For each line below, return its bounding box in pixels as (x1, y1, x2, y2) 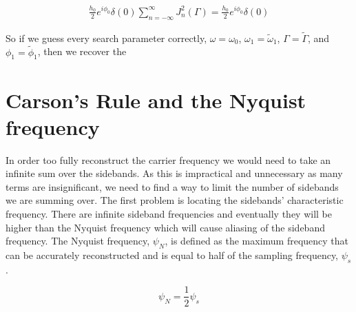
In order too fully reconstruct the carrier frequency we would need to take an (6, 152, 331, 167)
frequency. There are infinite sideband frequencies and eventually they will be (6, 207, 333, 221)
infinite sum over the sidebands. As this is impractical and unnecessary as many (6, 166, 343, 180)
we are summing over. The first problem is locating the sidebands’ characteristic (6, 193, 344, 207)
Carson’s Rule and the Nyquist (6, 85, 306, 114)
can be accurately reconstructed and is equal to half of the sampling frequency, (6, 248, 339, 262)
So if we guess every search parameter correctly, (6, 30, 207, 45)
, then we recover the (37, 44, 127, 59)
